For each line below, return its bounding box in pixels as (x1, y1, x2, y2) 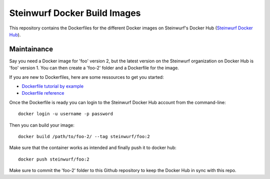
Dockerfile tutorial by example (21, 83, 84, 89)
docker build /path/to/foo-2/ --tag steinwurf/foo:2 (18, 134, 150, 139)
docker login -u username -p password (18, 111, 113, 117)
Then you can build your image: (9, 122, 75, 128)
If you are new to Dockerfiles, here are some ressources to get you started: (9, 74, 164, 80)
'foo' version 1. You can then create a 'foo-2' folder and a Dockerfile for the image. (9, 65, 179, 71)
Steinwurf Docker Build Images (9, 7, 141, 18)
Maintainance (9, 45, 53, 53)
